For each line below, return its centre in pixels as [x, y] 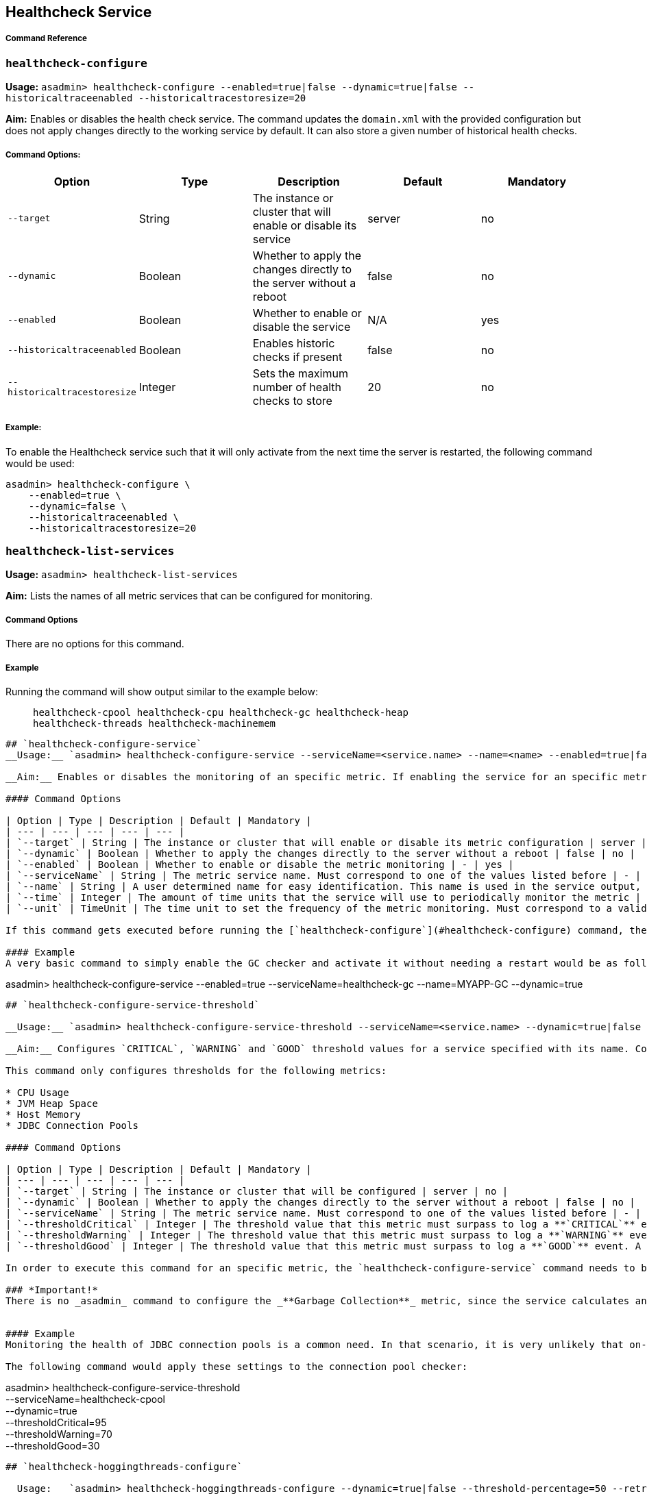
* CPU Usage [37, 1093]
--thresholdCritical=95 [56, 1423]
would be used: [40, 463]
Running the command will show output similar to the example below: [162, 692]
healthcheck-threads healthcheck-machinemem [155, 724]
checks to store [292, 400]
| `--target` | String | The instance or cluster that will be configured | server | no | [257, 1192]
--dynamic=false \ [78, 506]
